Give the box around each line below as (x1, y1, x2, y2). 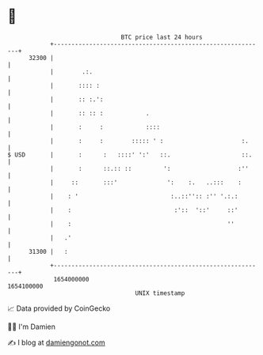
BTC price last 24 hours (120, 33, 203, 41)
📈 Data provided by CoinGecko (7, 304, 111, 313)
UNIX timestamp (135, 289, 185, 297)
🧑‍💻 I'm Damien (7, 322, 56, 331)
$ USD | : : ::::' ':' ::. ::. (7, 150, 253, 159)
